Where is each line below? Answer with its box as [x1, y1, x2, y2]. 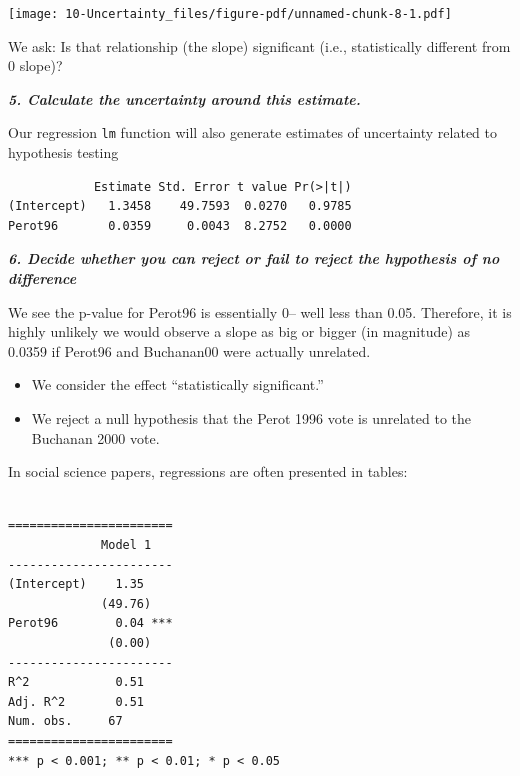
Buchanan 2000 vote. [31, 427, 160, 448]
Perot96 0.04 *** [8, 616, 173, 631]
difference [8, 268, 77, 289]
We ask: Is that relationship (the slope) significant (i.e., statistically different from [8, 35, 511, 56]
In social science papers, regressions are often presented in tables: [8, 461, 408, 482]
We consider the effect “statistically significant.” [31, 374, 324, 395]
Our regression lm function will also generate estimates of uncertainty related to [8, 122, 497, 143]
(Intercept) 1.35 [8, 577, 145, 592]
